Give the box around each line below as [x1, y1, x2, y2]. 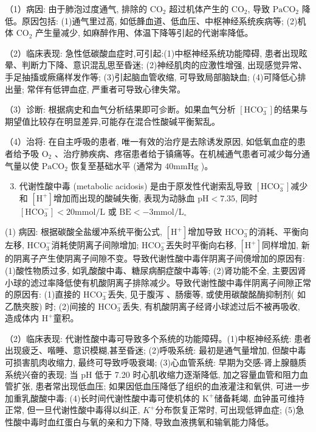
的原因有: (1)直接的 [5, 288, 81, 301]
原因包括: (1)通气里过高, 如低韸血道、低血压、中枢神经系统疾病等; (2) [21, 14, 298, 27]
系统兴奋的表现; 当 [5, 368, 78, 380]
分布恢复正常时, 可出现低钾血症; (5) [155, 403, 296, 416]
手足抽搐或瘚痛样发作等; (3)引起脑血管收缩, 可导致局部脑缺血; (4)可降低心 [5, 70, 298, 83]
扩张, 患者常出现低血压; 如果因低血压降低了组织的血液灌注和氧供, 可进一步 [13, 380, 310, 392]
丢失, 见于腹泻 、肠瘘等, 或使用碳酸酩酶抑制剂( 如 [108, 288, 306, 301]
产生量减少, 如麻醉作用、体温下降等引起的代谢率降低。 [35, 26, 253, 39]
